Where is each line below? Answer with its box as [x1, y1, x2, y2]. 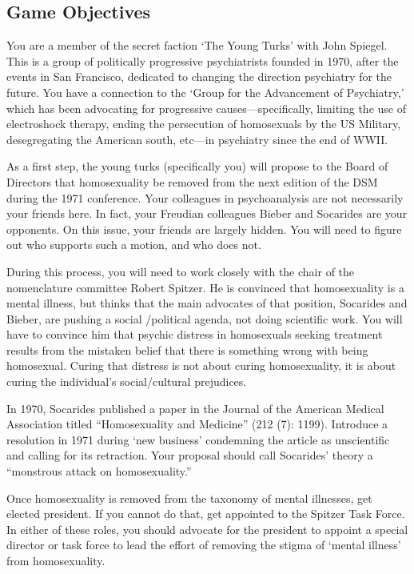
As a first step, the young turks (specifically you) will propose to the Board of [6, 158, 388, 175]
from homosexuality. [6, 552, 105, 569]
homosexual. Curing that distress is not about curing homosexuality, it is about [6, 357, 396, 374]
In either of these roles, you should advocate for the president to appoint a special [6, 520, 408, 537]
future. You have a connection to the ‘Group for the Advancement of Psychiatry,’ [6, 83, 404, 100]
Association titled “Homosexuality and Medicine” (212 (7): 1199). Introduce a [6, 415, 388, 432]
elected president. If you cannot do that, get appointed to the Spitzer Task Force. [6, 505, 405, 522]
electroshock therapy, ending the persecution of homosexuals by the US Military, [6, 115, 401, 132]
